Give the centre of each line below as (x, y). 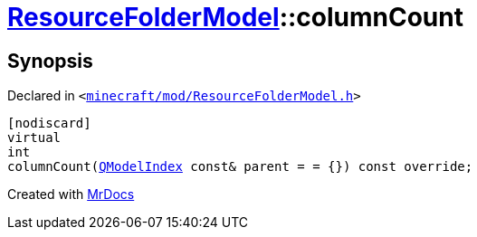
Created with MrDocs (71, 194)
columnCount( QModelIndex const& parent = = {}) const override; (240, 167)
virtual (34, 138)
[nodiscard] (49, 123)
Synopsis (50, 61)
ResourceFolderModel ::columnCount (235, 17)
